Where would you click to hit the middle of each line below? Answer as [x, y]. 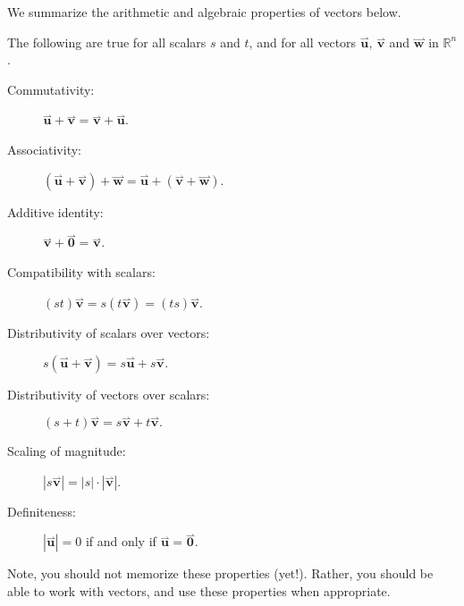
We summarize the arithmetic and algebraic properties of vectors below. [204, 12]
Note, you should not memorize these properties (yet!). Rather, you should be [220, 573]
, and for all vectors [303, 42]
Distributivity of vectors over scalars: [109, 395]
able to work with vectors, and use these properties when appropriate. [199, 590]
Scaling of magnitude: [67, 450]
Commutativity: [51, 89]
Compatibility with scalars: [81, 271]
